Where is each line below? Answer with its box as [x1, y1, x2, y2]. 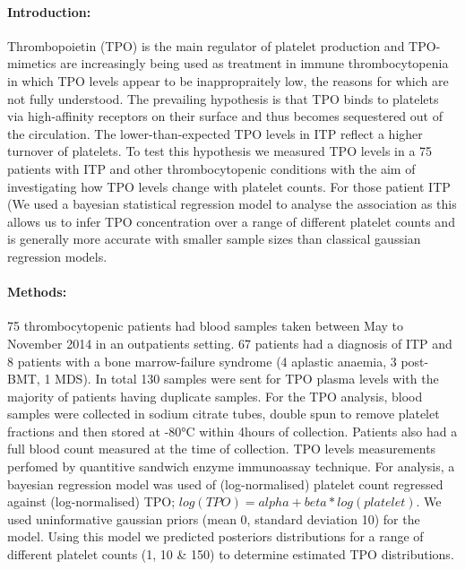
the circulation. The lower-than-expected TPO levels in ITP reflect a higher [7, 124, 423, 142]
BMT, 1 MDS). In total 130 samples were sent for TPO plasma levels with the [7, 369, 439, 388]
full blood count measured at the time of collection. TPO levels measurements [7, 439, 436, 458]
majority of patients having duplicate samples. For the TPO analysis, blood [7, 386, 423, 405]
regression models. [7, 246, 108, 265]
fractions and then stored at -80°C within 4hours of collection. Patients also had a [7, 421, 458, 440]
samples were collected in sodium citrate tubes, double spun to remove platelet [7, 404, 440, 423]
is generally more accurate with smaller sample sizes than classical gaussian [7, 229, 421, 248]
